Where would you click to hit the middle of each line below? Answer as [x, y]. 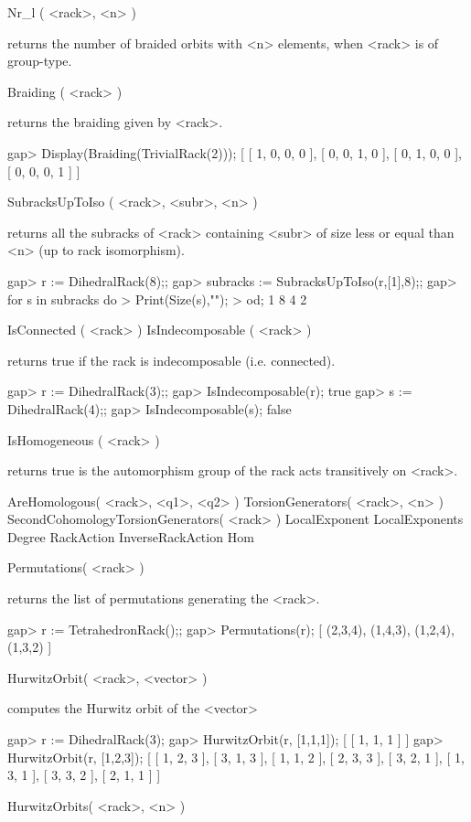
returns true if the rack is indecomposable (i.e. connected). [171, 360]
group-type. [40, 61]
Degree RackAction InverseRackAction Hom [131, 536]
